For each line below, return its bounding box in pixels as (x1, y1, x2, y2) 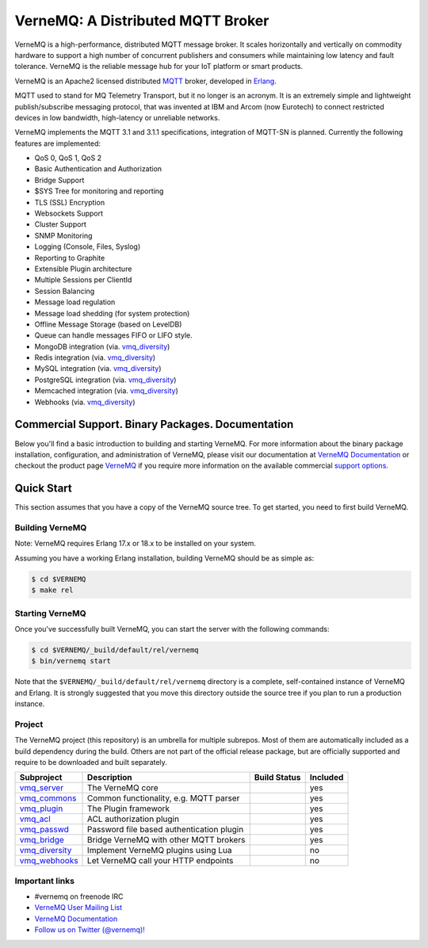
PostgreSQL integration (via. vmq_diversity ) (34, 375, 177, 384)
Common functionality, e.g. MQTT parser (87, 793, 240, 804)
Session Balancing (34, 286, 95, 296)
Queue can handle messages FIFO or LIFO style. (34, 331, 193, 340)
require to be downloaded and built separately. (14, 757, 168, 766)
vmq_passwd (19, 824, 69, 835)
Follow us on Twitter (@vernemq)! (34, 925, 146, 935)
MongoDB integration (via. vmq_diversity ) (34, 342, 170, 351)
